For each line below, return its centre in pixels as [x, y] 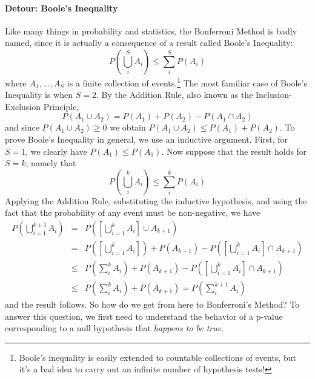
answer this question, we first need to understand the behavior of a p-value [144, 316]
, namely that [51, 163]
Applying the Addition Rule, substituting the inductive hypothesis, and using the [156, 200]
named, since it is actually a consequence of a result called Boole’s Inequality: [149, 43]
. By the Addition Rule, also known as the [175, 95]
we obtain [128, 127]
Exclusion [23, 106]
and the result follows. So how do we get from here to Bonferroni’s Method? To [152, 304]
